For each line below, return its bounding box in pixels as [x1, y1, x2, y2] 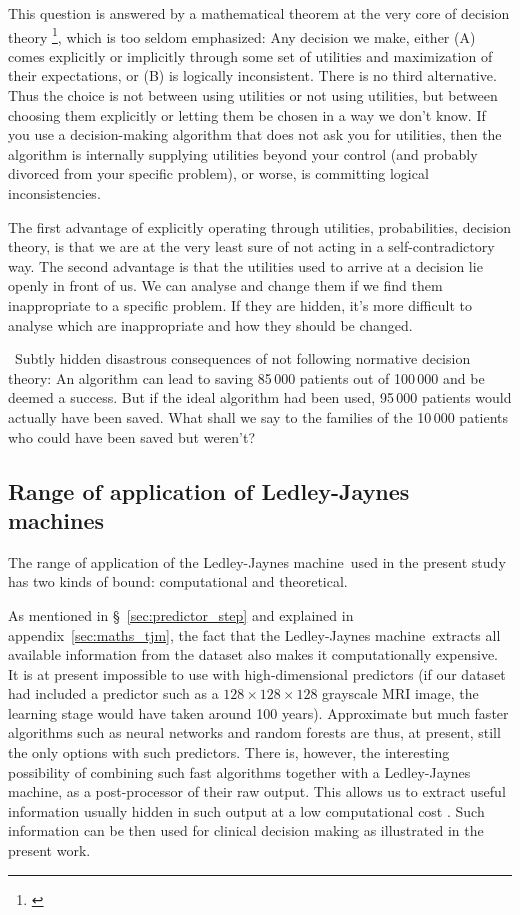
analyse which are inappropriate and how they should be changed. [8, 314, 413, 335]
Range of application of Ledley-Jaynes [8, 475, 410, 506]
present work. [8, 840, 91, 861]
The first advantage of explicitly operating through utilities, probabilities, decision [8, 216, 511, 237]
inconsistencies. [8, 183, 101, 203]
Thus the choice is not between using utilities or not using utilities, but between [8, 85, 498, 106]
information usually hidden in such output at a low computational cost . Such [8, 800, 485, 821]
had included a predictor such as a [8, 683, 219, 704]
